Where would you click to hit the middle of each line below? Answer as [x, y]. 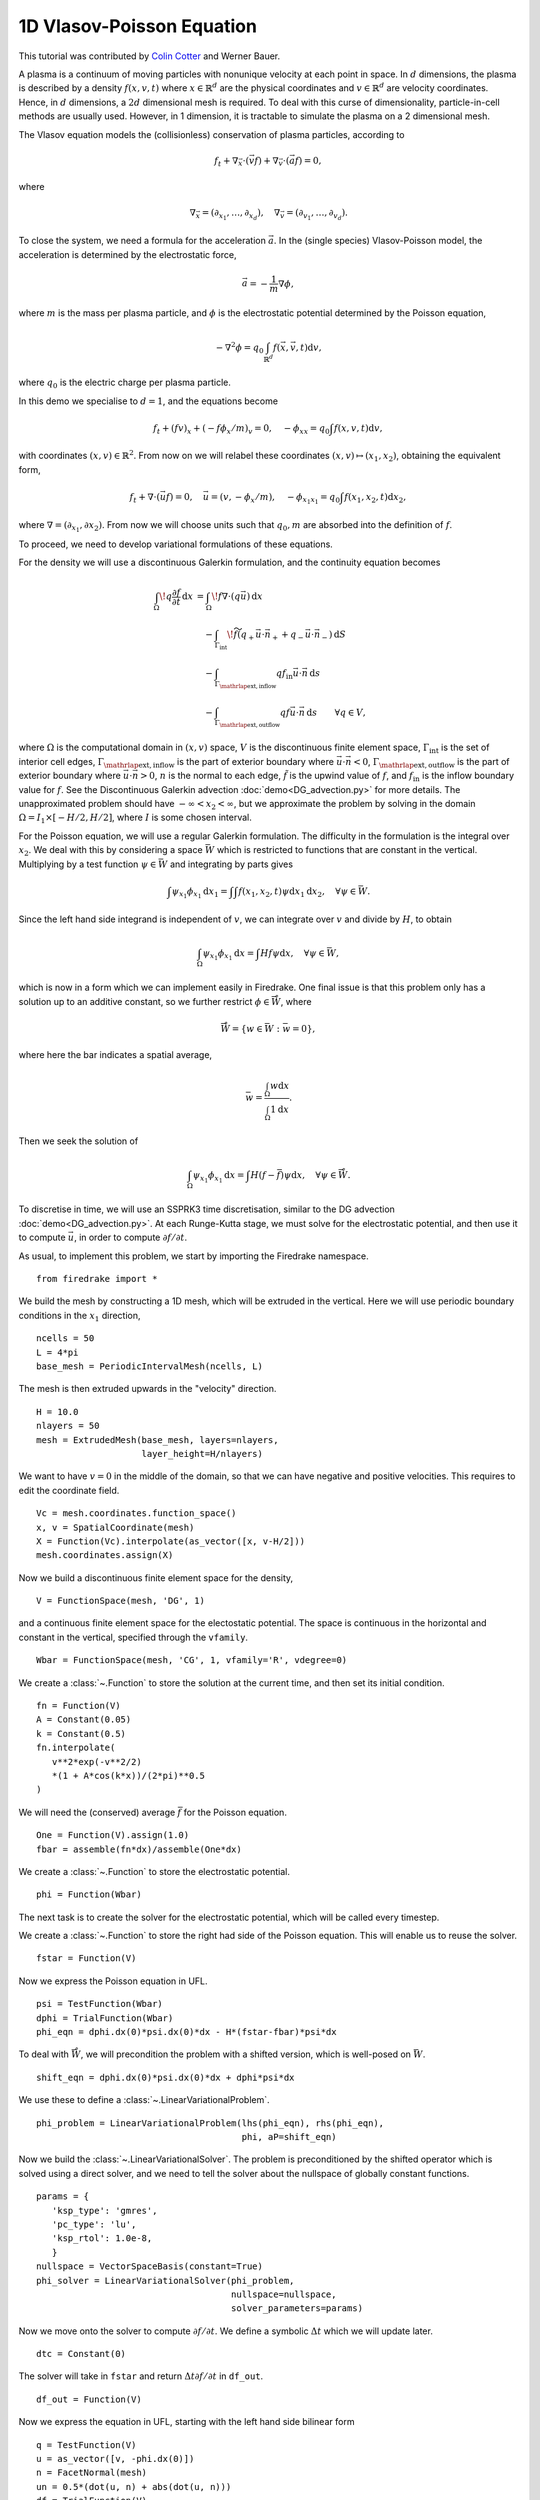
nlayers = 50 [68, 1426]
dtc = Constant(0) [81, 2354]
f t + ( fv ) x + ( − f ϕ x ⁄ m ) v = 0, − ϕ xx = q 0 [241, 429]
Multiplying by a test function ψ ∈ [87, 864]
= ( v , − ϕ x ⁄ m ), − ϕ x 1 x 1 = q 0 [275, 498]
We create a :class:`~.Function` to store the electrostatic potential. [154, 1871]
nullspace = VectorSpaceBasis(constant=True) [150, 2266]
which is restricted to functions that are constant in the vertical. [347, 850]
